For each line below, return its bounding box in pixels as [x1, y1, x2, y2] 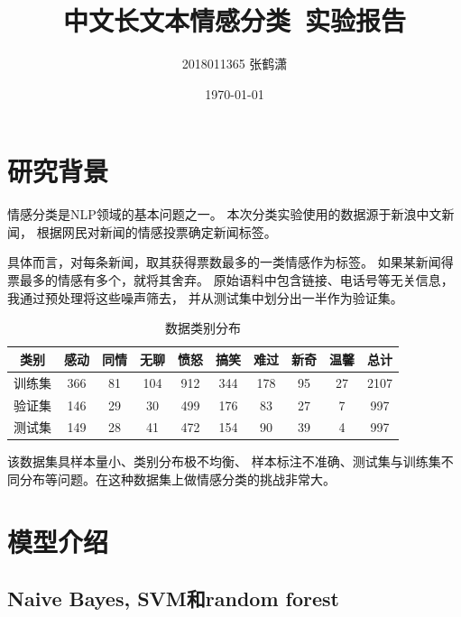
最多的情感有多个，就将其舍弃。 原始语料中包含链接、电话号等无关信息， [19, 271, 454, 290]
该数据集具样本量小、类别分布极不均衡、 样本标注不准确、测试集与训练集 [7, 452, 441, 471]
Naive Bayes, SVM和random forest [7, 585, 339, 612]
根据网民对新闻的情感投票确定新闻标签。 [36, 222, 277, 241]
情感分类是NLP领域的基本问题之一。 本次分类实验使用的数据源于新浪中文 [7, 205, 442, 224]
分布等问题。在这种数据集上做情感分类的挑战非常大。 [19, 470, 336, 489]
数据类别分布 [165, 318, 241, 337]
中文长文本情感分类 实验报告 [62, 2, 407, 39]
